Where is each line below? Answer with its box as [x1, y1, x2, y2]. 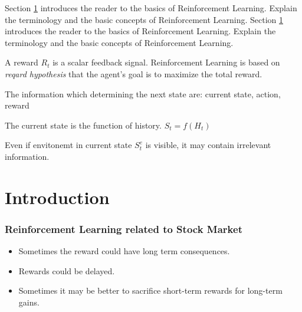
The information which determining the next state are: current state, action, [5, 87, 281, 100]
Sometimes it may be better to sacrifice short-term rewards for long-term [18, 284, 283, 297]
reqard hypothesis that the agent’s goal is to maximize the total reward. [5, 67, 262, 80]
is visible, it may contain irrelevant [145, 139, 271, 151]
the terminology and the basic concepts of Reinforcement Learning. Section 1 [5, 13, 283, 25]
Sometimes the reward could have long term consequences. [18, 245, 230, 257]
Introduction [5, 185, 110, 209]
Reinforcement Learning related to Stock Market [5, 221, 242, 236]
